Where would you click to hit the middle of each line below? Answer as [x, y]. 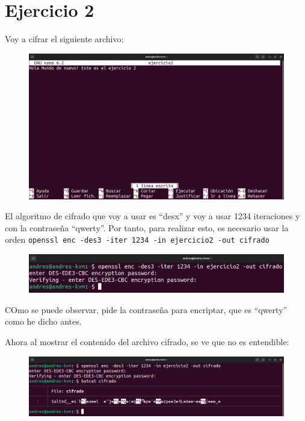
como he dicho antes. [43, 321]
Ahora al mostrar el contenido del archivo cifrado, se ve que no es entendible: [147, 341]
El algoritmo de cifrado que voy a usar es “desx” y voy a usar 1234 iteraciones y [152, 216]
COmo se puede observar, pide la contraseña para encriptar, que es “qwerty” [146, 309]
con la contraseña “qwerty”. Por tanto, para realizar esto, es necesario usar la [147, 227]
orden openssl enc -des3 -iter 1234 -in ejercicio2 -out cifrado [137, 239]
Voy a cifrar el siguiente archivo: [64, 39]
